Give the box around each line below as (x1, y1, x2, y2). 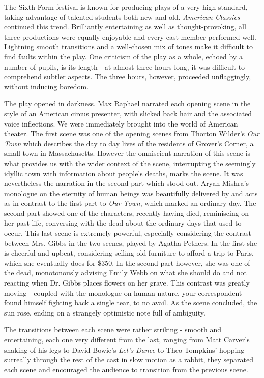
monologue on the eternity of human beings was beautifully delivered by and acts (4, 187, 258, 198)
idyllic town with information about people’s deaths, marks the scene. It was (4, 168, 243, 178)
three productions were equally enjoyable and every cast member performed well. (4, 31, 256, 42)
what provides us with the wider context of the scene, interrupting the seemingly (4, 157, 256, 168)
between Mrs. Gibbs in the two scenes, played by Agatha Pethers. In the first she (4, 237, 257, 248)
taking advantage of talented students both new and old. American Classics (4, 11, 240, 22)
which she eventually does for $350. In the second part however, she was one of (4, 257, 250, 268)
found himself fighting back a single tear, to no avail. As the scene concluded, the (4, 297, 257, 308)
